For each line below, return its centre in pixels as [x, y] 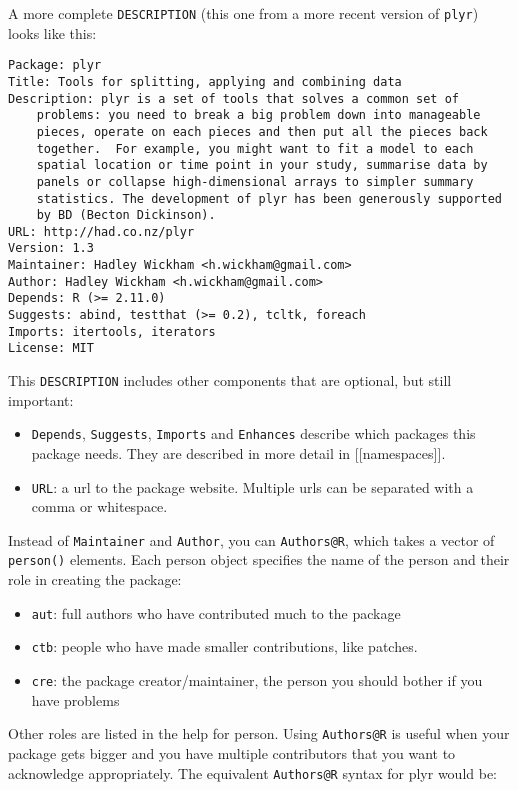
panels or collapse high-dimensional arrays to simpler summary [255, 181]
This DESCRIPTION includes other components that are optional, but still [230, 380]
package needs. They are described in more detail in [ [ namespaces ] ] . [238, 452]
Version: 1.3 [51, 248]
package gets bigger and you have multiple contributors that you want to [232, 752]
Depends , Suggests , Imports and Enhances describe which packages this [253, 433]
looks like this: [52, 32]
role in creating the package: [95, 579]
